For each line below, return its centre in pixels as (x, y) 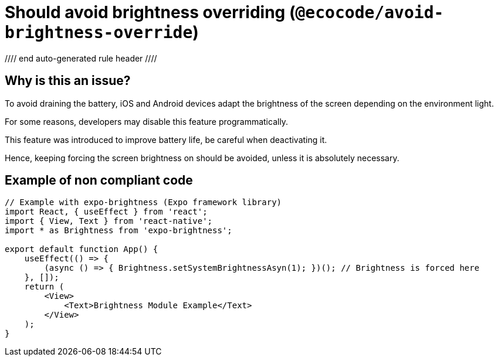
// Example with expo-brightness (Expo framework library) (143, 202)
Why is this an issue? (68, 81)
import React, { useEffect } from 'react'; (106, 212)
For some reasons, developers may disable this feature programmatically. (147, 121)
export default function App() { (82, 249)
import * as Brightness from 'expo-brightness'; (118, 231)
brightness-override (99, 33)
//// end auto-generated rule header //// (81, 58)
